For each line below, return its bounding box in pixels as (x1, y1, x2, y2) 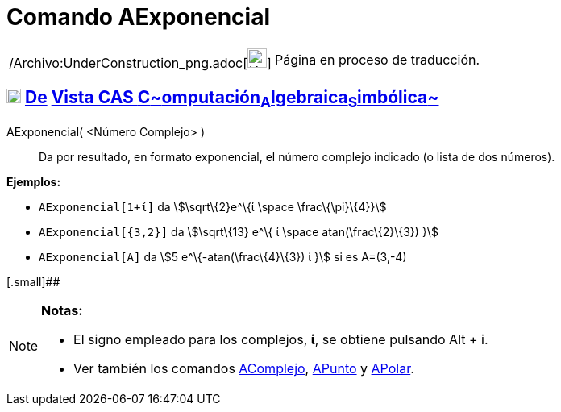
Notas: (41, 302, 83, 318)
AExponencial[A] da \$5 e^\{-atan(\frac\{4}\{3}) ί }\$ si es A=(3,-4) (39, 249, 407, 264)
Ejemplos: (6, 174, 61, 189)
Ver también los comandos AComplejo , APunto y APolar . (73, 360, 414, 377)
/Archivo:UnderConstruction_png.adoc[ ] (9, 54, 272, 71)
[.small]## (6, 274, 60, 289)
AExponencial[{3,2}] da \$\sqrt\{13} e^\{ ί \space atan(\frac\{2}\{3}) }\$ (39, 224, 438, 239)
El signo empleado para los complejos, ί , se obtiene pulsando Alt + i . (73, 331, 488, 347)
